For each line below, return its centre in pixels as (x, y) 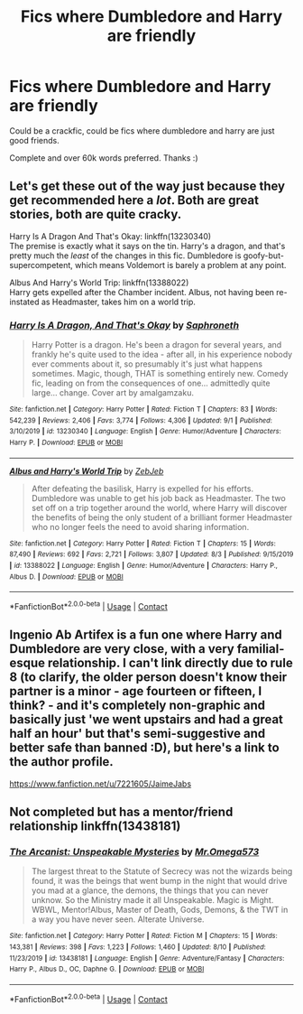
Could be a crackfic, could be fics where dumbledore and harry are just (142, 130)
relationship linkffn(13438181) (95, 827)
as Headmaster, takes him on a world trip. (119, 302)
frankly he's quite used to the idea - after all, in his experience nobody (162, 355)
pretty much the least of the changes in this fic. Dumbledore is (125, 256)
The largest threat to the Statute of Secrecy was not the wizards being (162, 871)
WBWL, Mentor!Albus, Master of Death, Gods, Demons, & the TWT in (160, 910)
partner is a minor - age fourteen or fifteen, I (136, 691)
